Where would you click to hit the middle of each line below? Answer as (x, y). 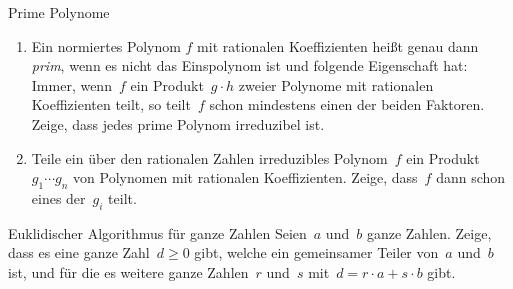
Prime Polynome (59, 12)
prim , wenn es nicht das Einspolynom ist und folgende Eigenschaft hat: (249, 65)
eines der (58, 197)
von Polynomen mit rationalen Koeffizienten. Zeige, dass (245, 177)
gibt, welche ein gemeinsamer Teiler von (316, 252)
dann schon (471, 177)
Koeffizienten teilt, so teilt (111, 104)
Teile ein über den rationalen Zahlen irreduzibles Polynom (209, 157)
